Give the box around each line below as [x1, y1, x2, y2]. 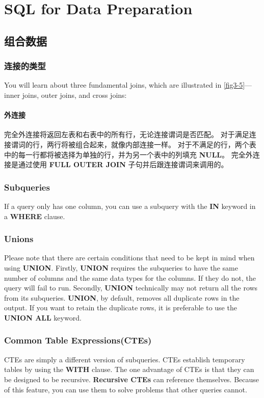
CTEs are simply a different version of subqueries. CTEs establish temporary [4, 354, 245, 364]
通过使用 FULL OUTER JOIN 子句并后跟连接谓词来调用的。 [18, 159, 228, 170]
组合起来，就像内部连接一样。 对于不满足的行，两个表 [75, 139, 256, 149]
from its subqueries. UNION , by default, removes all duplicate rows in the [4, 292, 240, 303]
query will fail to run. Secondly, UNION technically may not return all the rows [4, 282, 258, 293]
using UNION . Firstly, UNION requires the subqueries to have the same [4, 262, 238, 273]
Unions [4, 232, 34, 245]
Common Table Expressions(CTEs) [4, 334, 152, 347]
